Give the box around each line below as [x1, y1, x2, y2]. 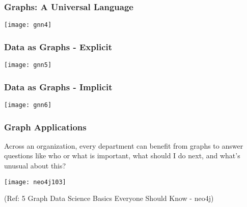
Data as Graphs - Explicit [4, 40, 113, 53]
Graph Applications [4, 120, 87, 133]
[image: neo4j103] [4, 178, 66, 186]
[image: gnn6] [4, 101, 52, 109]
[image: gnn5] [4, 61, 52, 69]
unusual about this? [4, 160, 66, 171]
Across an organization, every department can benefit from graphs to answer [4, 140, 243, 151]
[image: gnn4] [4, 21, 52, 29]
